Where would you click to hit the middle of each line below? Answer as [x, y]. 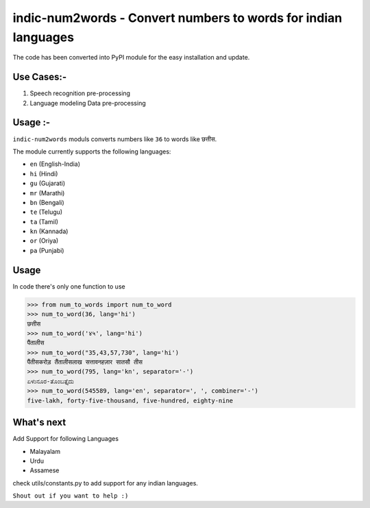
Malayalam [45, 451]
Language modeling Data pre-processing [88, 103]
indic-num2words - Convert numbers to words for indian [177, 18]
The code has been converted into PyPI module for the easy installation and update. [131, 58]
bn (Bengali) [47, 202]
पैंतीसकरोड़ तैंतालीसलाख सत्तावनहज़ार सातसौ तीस [85, 362]
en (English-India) [55, 164]
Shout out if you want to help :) [71, 496]
